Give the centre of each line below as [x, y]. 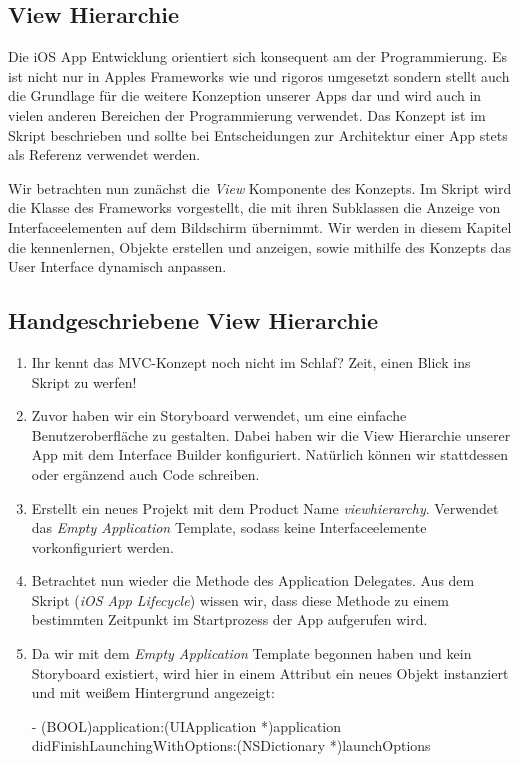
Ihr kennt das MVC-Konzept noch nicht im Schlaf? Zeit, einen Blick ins [251, 361]
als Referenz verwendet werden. [104, 154]
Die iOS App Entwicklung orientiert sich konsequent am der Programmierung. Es [258, 56]
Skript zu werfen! [84, 381]
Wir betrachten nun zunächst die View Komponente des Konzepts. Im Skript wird [260, 187]
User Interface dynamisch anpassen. [117, 266]
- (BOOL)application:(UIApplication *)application [186, 725]
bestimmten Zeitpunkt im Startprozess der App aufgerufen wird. [229, 619]
